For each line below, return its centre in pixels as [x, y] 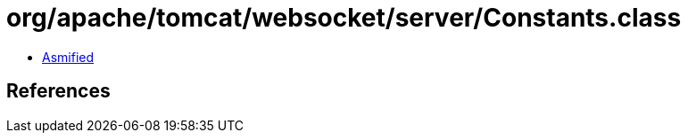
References [58, 91]
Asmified [68, 57]
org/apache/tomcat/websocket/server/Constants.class [344, 18]
